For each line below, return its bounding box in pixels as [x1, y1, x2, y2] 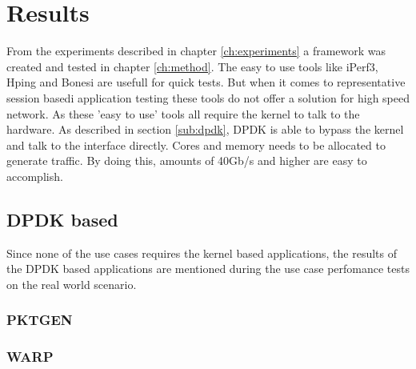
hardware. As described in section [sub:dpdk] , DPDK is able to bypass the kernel [6, 121, 404, 138]
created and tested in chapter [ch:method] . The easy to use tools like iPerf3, [6, 58, 378, 74]
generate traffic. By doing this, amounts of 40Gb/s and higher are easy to [6, 152, 367, 169]
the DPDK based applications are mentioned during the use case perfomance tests [6, 260, 410, 277]
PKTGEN [6, 310, 73, 330]
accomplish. [6, 167, 63, 184]
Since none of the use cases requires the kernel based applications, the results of [6, 244, 398, 261]
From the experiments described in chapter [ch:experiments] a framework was [6, 42, 386, 59]
